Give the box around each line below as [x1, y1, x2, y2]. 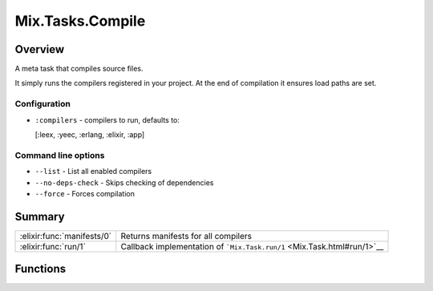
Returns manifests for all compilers [120, 230, 253, 241]
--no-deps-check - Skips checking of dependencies [34, 177, 214, 188]
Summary [14, 209, 65, 224]
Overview [14, 42, 65, 56]
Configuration [14, 99, 71, 110]
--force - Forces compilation [34, 188, 136, 198]
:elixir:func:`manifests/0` [19, 230, 112, 241]
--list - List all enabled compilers [34, 167, 152, 176]
